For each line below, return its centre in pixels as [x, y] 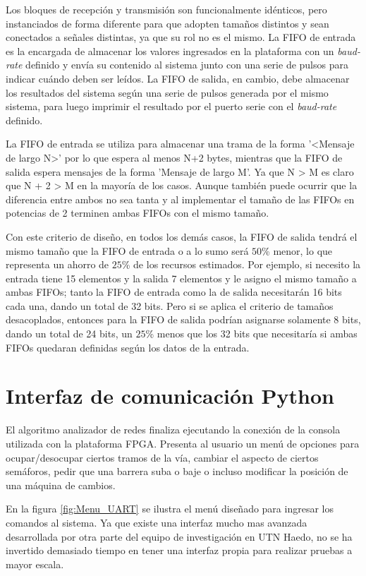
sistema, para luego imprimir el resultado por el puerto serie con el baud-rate [171, 106]
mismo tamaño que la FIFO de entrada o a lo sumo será [127, 250]
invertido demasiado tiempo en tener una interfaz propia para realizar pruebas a [179, 550]
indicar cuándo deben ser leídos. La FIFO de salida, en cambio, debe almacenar [178, 78]
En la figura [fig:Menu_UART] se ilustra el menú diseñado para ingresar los [170, 509]
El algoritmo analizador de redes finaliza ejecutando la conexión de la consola [173, 430]
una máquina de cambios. [61, 485]
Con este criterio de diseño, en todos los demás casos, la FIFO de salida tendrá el [182, 236]
